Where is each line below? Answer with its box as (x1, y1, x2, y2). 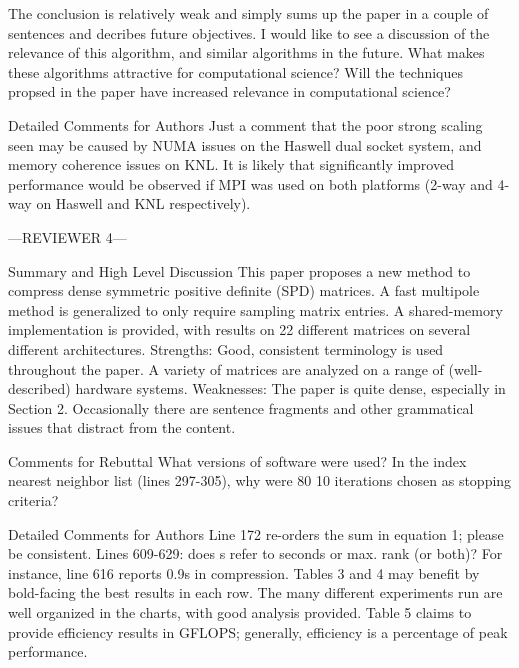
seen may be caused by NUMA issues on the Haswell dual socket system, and (8, 134, 482, 155)
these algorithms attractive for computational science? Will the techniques (8, 61, 464, 82)
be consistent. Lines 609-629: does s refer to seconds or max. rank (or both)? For (8, 543, 503, 564)
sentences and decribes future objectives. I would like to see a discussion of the (8, 22, 490, 43)
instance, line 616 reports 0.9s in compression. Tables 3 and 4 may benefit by (8, 562, 480, 583)
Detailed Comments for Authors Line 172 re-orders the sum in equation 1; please (8, 523, 504, 544)
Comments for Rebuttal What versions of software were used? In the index (8, 450, 467, 471)
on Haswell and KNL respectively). (36, 193, 251, 214)
